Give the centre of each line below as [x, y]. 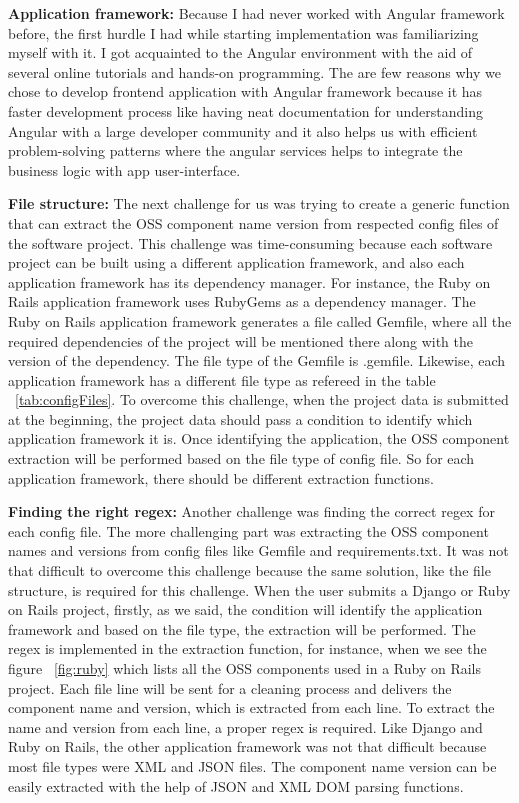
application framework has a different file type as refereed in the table [222, 379]
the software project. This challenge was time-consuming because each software [250, 242]
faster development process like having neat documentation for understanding [245, 110]
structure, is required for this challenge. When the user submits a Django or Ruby [259, 589]
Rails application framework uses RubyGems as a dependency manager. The [242, 301]
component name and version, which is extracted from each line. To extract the [251, 707]
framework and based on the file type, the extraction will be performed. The [242, 628]
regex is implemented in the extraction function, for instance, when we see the [247, 648]
